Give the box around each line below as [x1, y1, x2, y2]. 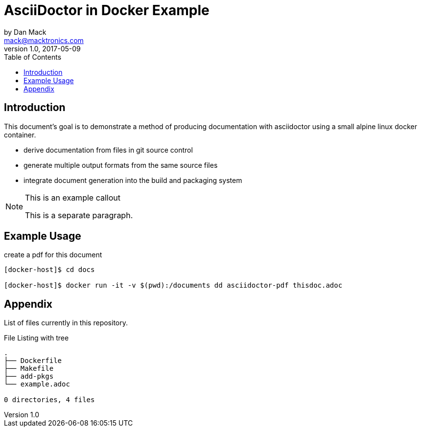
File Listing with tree [4, 334, 69, 342]
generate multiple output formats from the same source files [23, 160, 218, 169]
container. [4, 130, 36, 139]
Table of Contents [4, 52, 62, 61]
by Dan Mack [4, 27, 47, 36]
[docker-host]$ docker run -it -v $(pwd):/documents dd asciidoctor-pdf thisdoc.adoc [4, 281, 343, 290]
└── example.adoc [4, 380, 70, 388]
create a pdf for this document [4, 250, 102, 259]
